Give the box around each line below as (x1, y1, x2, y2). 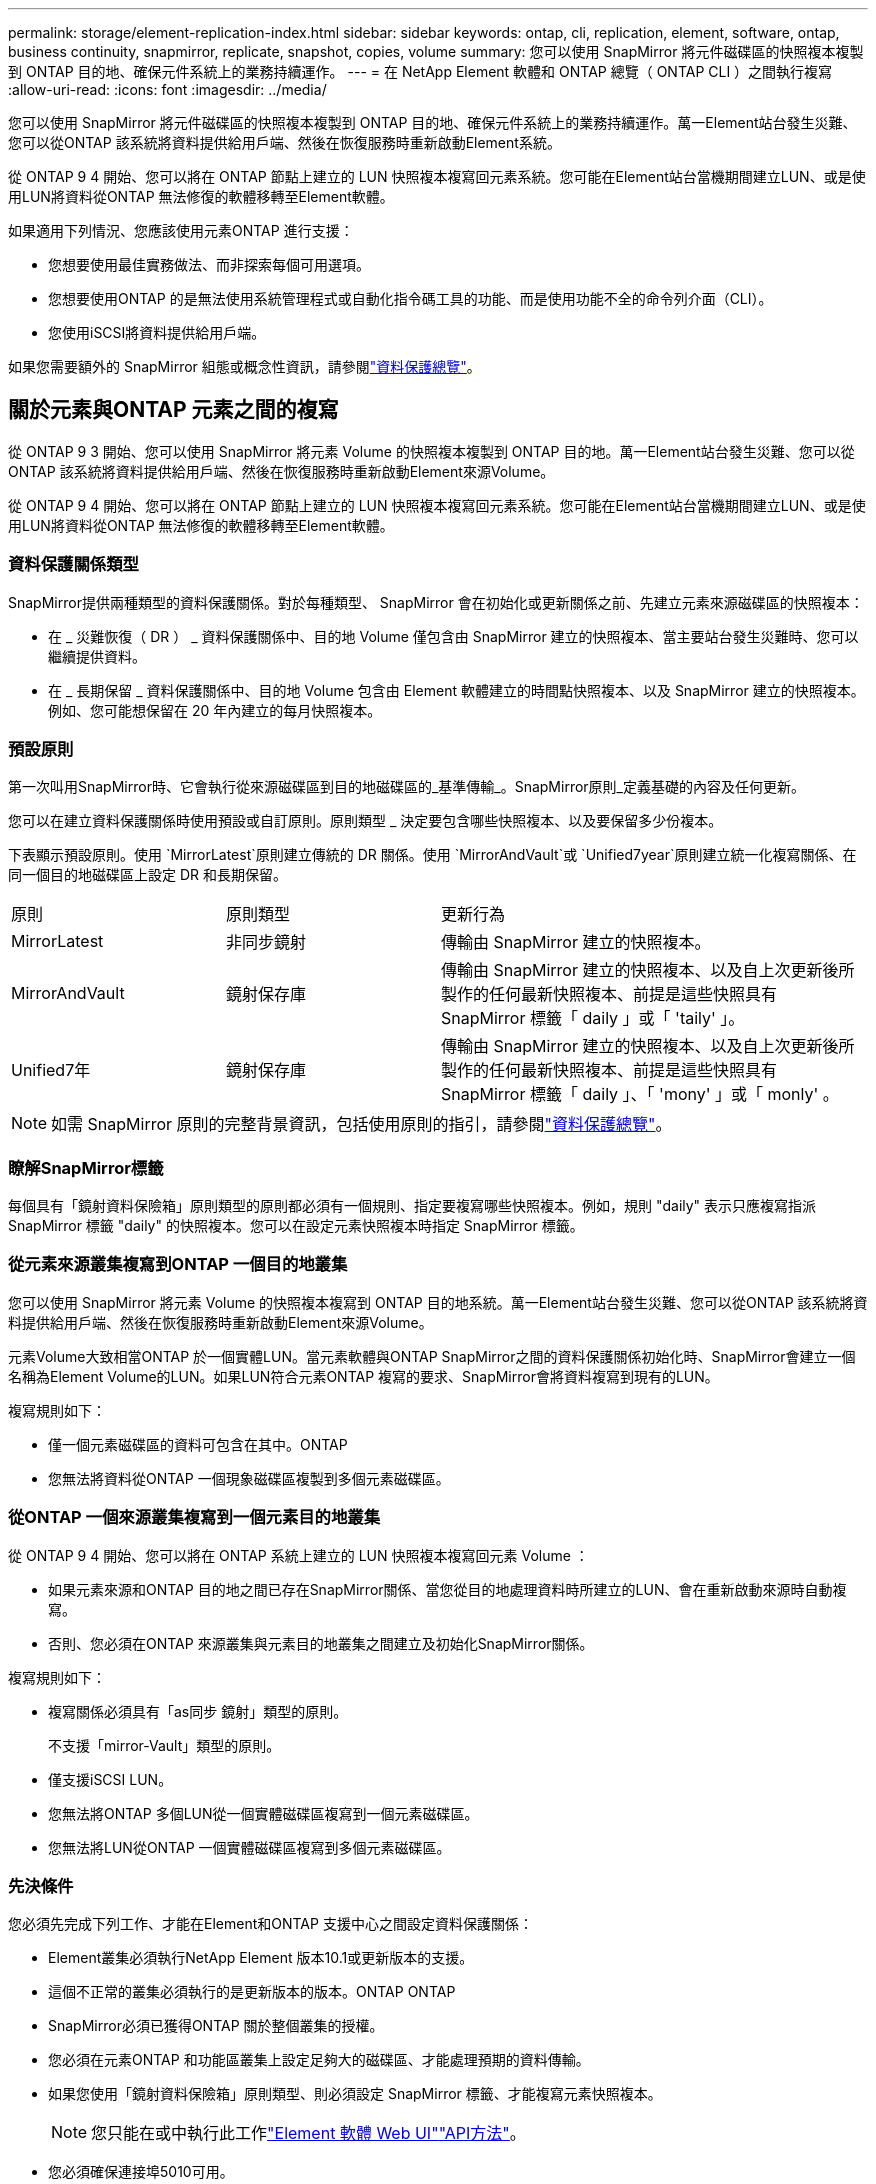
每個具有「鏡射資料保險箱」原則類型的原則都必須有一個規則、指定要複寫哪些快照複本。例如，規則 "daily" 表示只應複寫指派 (8, 1197, 817, 1215)
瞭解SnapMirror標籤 (8, 1157, 164, 1178)
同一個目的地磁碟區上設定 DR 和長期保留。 (8, 866, 287, 884)
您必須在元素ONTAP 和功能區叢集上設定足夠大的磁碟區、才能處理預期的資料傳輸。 (48, 2051, 590, 2069)
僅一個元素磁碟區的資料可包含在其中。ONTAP (48, 1435, 348, 1453)
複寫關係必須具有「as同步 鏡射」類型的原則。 (48, 1702, 348, 1720)
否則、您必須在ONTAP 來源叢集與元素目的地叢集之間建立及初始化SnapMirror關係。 (48, 1634, 594, 1652)
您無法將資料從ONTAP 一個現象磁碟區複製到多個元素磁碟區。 (48, 1469, 450, 1487)
